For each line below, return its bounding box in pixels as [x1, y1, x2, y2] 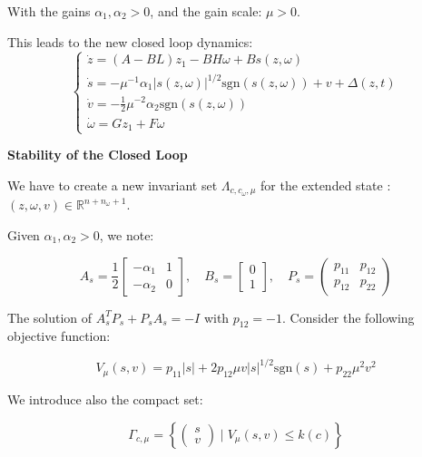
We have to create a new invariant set [7, 175, 218, 194]
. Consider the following [282, 307, 415, 326]
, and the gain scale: [150, 2, 262, 20]
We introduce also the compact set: [7, 389, 203, 408]
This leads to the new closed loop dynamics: [7, 32, 253, 51]
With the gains [7, 2, 91, 20]
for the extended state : [260, 175, 391, 194]
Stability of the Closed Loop [7, 145, 188, 164]
